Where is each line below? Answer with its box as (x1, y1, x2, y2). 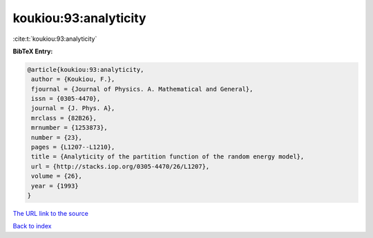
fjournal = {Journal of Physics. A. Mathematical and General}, (31, 85, 254, 93)
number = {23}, (31, 134, 83, 141)
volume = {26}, (31, 172, 83, 180)
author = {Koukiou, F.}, (31, 75, 115, 83)
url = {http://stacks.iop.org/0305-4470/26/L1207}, (31, 163, 210, 170)
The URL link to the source (12, 209, 89, 217)
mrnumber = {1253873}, (31, 124, 108, 131)
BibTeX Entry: (12, 47, 53, 55)
